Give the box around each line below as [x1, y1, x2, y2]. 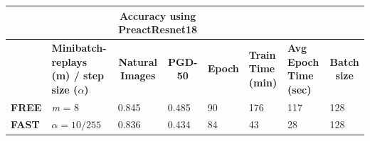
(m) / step [51, 68, 105, 83]
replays [51, 54, 88, 69]
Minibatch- [51, 40, 107, 55]
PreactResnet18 [118, 22, 198, 37]
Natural [118, 54, 157, 69]
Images [120, 68, 156, 83]
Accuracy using [120, 8, 196, 23]
